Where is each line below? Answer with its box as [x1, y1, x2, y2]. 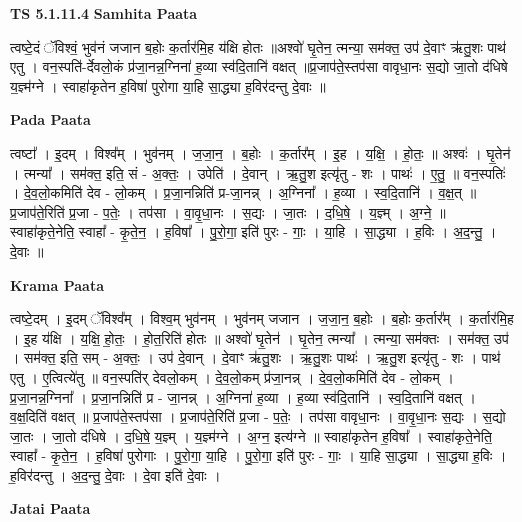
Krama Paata [10, 274, 104, 295]
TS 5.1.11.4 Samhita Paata [10, 3, 198, 23]
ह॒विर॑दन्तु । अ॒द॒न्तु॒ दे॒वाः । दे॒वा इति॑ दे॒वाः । [10, 464, 221, 485]
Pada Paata [10, 109, 91, 130]
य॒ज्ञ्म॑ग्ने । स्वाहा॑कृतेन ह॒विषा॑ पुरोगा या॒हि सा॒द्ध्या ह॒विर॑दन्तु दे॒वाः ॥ [10, 75, 326, 96]
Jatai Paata [10, 498, 91, 519]
